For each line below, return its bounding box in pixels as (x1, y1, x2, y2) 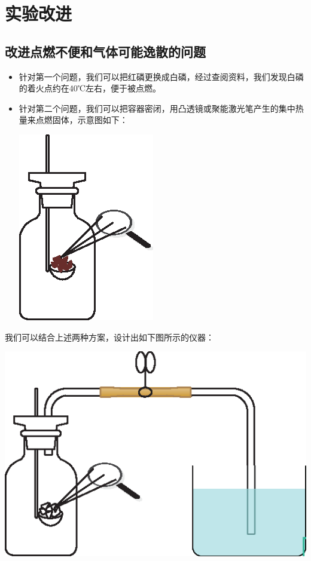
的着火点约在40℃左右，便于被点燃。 (19, 82, 161, 94)
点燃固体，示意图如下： (35, 114, 128, 126)
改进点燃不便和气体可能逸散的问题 (5, 42, 206, 60)
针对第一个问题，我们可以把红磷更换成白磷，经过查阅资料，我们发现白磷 (19, 70, 304, 82)
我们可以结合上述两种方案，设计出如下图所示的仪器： (5, 330, 214, 343)
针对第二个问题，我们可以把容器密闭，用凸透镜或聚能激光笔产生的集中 (19, 102, 295, 114)
